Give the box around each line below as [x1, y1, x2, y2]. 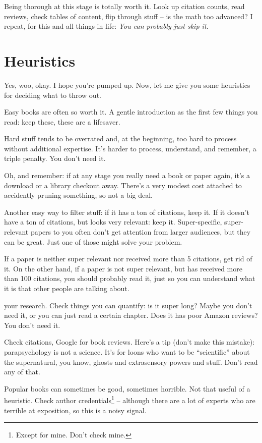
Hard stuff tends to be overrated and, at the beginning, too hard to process [4, 133, 237, 144]
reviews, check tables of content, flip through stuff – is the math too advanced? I [4, 11, 253, 21]
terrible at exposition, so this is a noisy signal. [4, 405, 147, 415]
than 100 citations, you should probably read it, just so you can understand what [4, 273, 255, 284]
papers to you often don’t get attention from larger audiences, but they [30, 227, 251, 237]
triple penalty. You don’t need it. [4, 153, 106, 163]
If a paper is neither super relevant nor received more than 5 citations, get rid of [4, 253, 252, 264]
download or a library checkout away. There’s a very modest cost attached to [4, 180, 242, 190]
